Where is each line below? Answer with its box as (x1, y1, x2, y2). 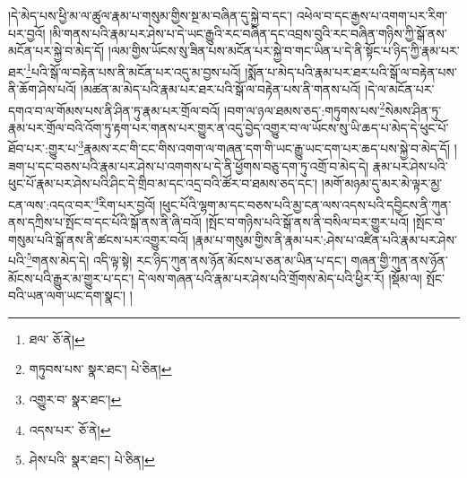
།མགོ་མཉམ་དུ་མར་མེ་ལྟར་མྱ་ (321, 174, 443, 193)
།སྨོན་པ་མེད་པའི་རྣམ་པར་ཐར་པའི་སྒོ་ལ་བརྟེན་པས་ (245, 62, 457, 81)
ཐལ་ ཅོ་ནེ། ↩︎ (29, 329, 85, 348)
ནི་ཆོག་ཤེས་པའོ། (8, 80, 77, 99)
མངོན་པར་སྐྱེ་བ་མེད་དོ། (8, 41, 105, 60)
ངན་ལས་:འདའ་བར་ (8, 195, 94, 213)
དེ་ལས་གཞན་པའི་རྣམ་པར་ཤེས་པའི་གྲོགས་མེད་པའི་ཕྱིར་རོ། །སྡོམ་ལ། (137, 268, 422, 287)
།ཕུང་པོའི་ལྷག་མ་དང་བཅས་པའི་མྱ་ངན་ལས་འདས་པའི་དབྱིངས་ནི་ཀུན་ (159, 195, 452, 213)
